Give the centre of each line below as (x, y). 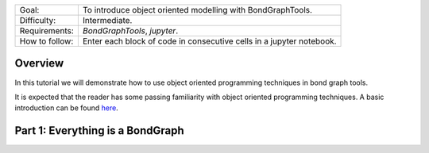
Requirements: (47, 31)
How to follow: (46, 41)
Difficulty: (38, 20)
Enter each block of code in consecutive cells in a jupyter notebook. (209, 41)
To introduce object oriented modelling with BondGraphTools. (197, 10)
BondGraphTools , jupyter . (130, 31)
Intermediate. (107, 20)
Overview (39, 63)
